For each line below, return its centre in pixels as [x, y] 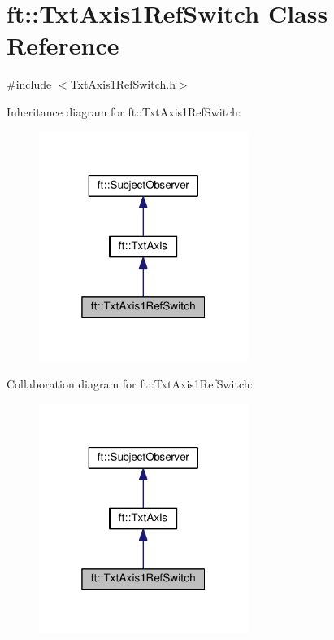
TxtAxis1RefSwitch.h [123, 84]
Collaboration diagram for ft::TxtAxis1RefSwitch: [130, 384]
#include [29, 84]
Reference [63, 45]
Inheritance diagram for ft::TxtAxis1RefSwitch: [124, 111]
